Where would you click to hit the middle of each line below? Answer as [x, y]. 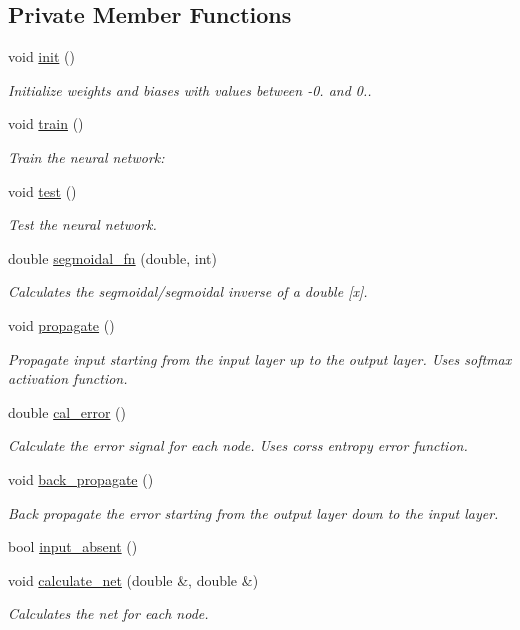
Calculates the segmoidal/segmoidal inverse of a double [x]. [188, 291]
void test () [42, 190]
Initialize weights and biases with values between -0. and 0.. [190, 89]
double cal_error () [67, 411]
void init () [41, 56]
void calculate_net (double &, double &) [133, 579]
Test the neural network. [82, 224]
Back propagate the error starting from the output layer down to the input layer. [253, 512]
